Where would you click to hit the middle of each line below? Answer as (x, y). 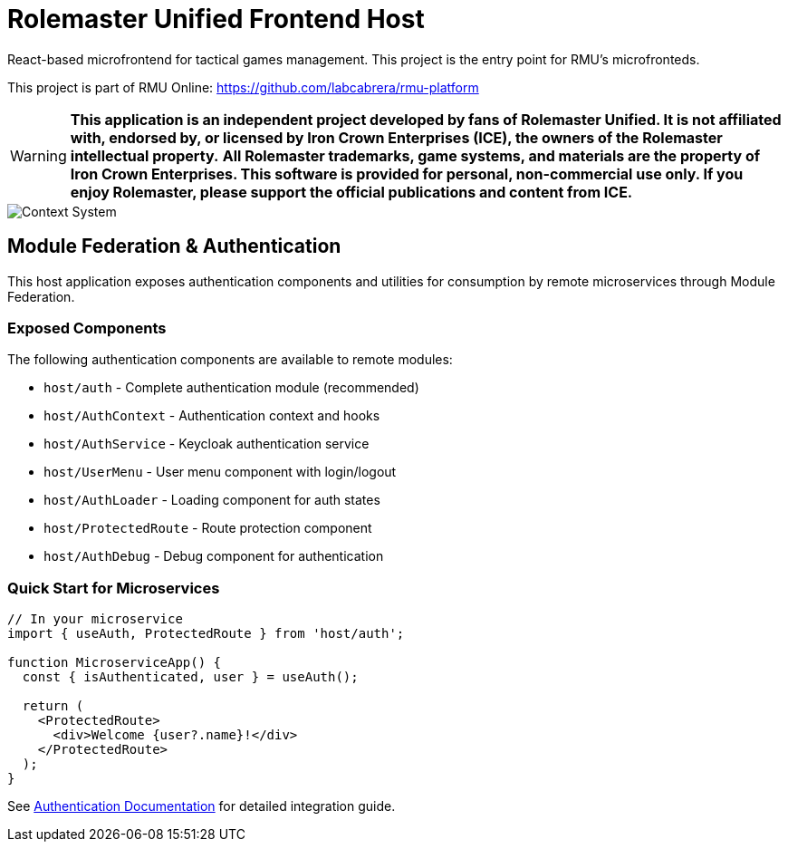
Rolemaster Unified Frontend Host (216, 19)
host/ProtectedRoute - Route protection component (208, 528)
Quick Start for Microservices (114, 588)
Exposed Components (87, 328)
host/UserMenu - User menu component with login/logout (220, 472)
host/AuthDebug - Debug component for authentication (214, 556)
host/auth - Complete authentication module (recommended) (231, 388)
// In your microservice (95, 619)
